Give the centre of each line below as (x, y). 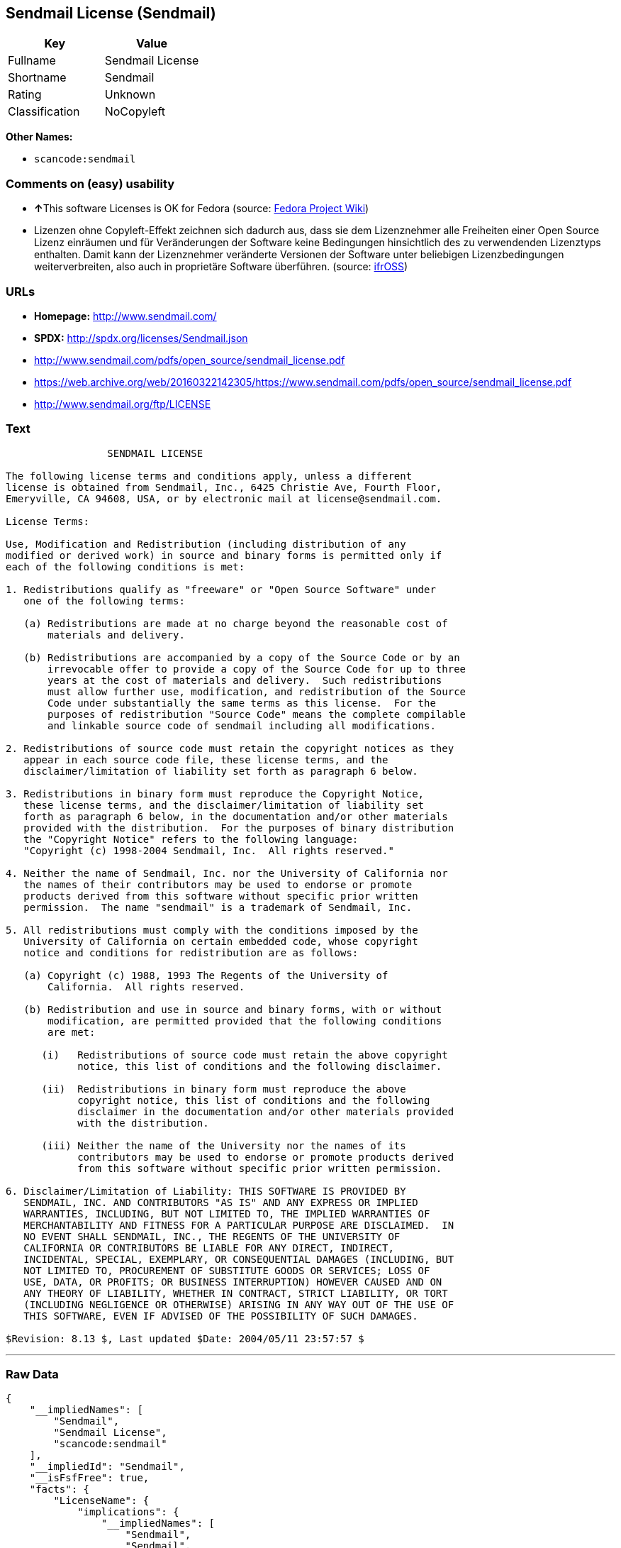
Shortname (37, 78)
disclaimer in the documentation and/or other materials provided (266, 1111)
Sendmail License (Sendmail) (111, 13)
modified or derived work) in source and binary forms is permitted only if (224, 555)
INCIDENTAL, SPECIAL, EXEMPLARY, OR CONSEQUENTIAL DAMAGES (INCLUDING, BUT (239, 1259)
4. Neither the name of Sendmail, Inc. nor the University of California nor (227, 873)
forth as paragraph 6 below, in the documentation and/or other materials (236, 816)
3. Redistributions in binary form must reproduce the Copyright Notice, (215, 794)
